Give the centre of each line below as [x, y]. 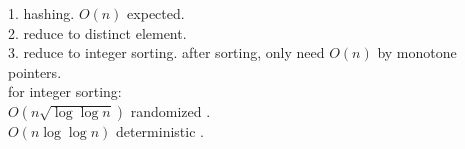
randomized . [170, 110]
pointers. [35, 71]
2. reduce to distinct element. [97, 32]
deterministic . [159, 130]
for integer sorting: [65, 91]
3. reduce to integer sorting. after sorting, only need [166, 52]
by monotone [417, 52]
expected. [156, 13]
